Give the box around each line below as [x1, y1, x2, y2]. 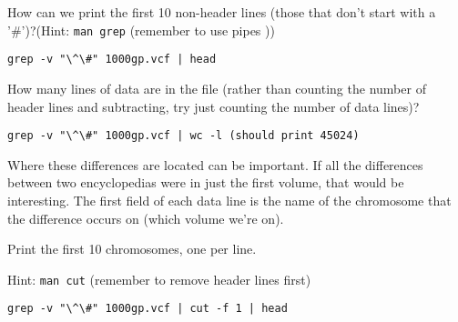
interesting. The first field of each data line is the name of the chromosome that [7, 190, 452, 209]
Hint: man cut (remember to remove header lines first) [7, 269, 311, 288]
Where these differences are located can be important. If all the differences [7, 155, 423, 174]
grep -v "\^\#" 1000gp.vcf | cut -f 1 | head [7, 302, 288, 316]
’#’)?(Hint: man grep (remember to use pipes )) [7, 20, 275, 39]
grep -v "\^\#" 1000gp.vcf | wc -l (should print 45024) [7, 129, 360, 143]
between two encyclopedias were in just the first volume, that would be [7, 173, 404, 192]
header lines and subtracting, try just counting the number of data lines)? [7, 96, 420, 116]
